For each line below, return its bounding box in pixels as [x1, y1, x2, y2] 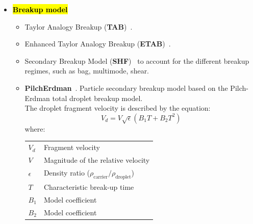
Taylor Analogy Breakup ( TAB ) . [24, 21, 133, 32]
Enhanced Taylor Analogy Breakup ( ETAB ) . [24, 38, 171, 49]
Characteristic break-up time [43, 181, 134, 192]
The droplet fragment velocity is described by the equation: [24, 103, 211, 113]
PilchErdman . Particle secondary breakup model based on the [24, 82, 228, 93]
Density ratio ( [43, 167, 90, 178]
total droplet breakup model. [52, 92, 143, 103]
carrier [93, 174, 108, 180]
